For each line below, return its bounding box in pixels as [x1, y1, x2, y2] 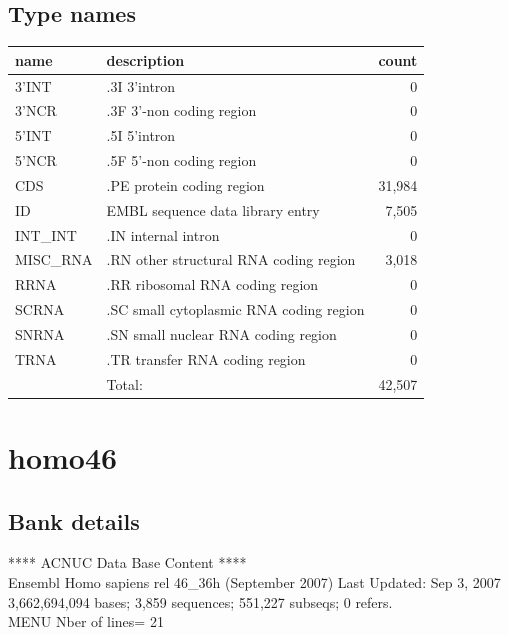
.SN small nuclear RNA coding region [106, 323, 337, 344]
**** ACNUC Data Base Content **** [8, 552, 247, 573]
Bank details [8, 505, 140, 536]
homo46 [8, 436, 118, 477]
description [106, 49, 185, 70]
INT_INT [15, 224, 77, 245]
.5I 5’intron [106, 125, 176, 146]
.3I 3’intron [106, 75, 176, 96]
